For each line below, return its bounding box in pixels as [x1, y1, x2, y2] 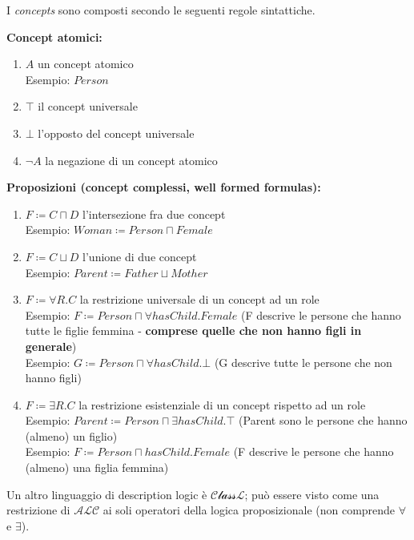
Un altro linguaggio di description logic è [6, 486, 207, 502]
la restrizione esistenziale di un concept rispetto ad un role [78, 396, 366, 413]
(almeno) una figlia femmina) [25, 459, 169, 476]
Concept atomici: [6, 28, 102, 45]
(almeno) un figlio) [25, 427, 118, 444]
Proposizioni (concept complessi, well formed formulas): [6, 179, 321, 195]
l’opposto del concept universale [38, 124, 195, 141]
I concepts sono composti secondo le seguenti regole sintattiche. [6, 2, 316, 18]
